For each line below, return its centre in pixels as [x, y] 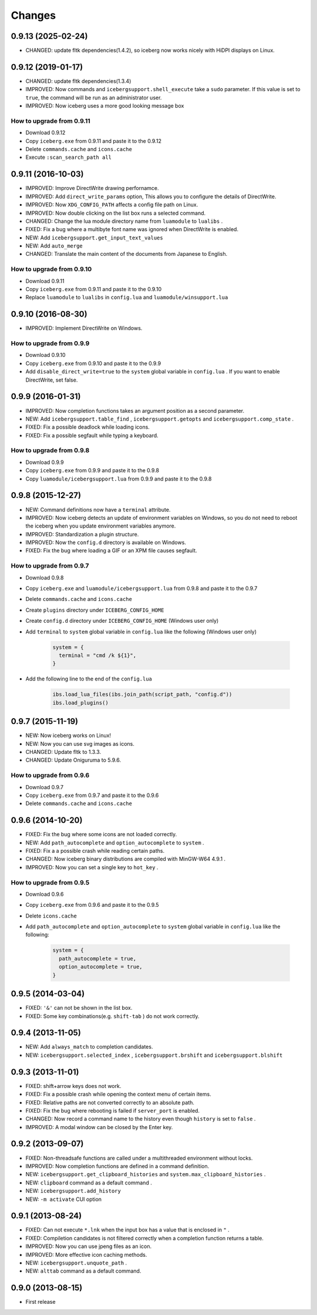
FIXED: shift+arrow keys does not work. [73, 1086]
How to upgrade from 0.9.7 [50, 566]
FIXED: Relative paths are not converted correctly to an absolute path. [110, 1102]
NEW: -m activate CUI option [64, 1199]
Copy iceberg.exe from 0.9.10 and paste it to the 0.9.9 [93, 363]
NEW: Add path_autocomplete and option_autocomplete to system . [115, 842]
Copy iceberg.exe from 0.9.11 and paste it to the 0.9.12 [93, 141]
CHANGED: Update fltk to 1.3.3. [63, 752]
